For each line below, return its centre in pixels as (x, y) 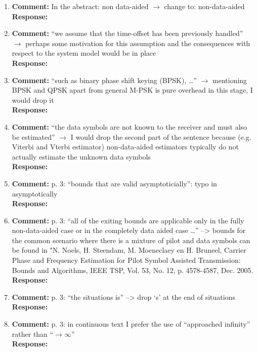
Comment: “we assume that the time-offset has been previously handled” (127, 33)
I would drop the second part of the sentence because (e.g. (161, 136)
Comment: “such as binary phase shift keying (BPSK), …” (104, 80)
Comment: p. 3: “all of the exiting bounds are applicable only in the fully (128, 220)
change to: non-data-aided (204, 6)
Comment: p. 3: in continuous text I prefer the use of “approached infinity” (131, 324)
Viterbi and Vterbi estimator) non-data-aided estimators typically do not (125, 147)
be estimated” (33, 136)
